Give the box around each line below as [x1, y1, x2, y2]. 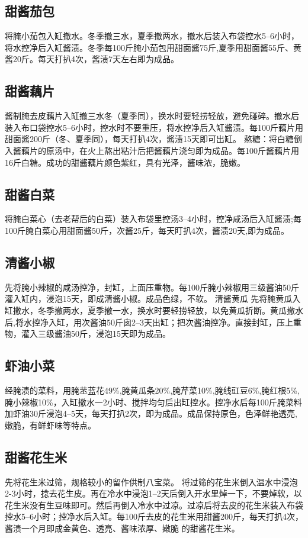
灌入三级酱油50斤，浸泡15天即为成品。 [21, 327, 171, 340]
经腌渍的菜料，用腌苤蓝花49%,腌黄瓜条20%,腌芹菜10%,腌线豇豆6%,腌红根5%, [5, 384, 300, 396]
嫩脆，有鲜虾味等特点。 [5, 418, 96, 431]
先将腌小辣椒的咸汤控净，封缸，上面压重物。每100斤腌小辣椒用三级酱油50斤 [5, 281, 299, 293]
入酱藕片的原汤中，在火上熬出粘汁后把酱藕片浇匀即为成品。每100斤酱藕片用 [5, 144, 299, 156]
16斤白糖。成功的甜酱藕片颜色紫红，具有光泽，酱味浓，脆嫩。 [5, 156, 245, 168]
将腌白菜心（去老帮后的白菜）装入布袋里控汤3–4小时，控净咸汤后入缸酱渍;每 [5, 212, 301, 225]
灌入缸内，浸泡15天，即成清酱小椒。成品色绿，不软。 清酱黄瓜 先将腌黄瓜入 [5, 292, 301, 305]
